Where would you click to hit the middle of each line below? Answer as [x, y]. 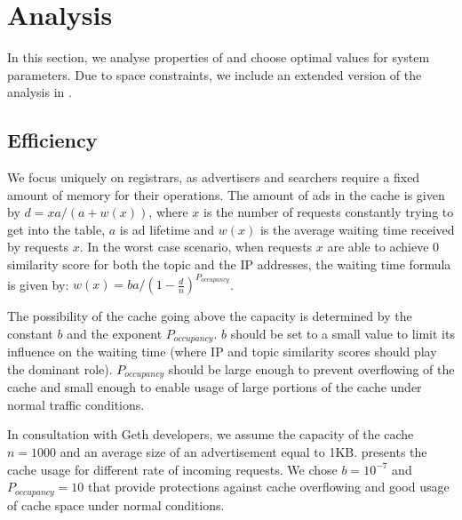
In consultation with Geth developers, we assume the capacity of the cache [211, 434]
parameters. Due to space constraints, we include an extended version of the [215, 74]
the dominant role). [60, 368]
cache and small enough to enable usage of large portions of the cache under [215, 387]
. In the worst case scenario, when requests [196, 247]
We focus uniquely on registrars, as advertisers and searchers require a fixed [214, 177]
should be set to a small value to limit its [343, 333]
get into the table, [56, 229]
